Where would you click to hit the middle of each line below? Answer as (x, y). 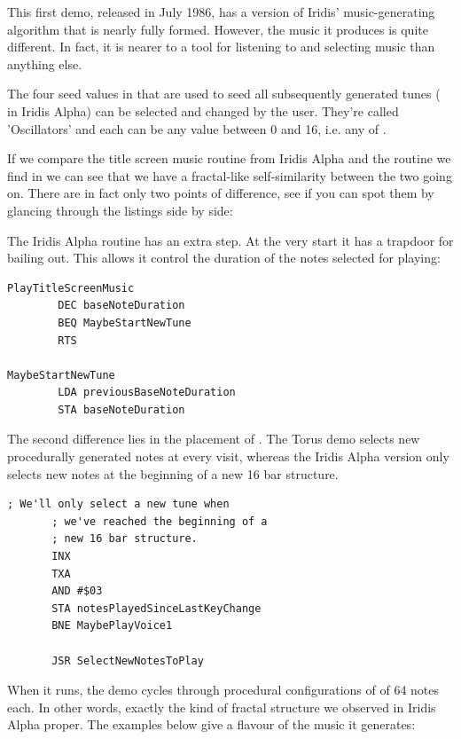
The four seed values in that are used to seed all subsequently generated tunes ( (224, 94)
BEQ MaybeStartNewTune (125, 322)
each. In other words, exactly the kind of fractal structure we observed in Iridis (222, 707)
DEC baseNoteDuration (121, 306)
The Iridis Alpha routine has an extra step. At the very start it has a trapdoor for (230, 240)
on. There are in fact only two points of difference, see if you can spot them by (221, 193)
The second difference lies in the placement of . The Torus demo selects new (214, 439)
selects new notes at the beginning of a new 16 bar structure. (173, 473)
